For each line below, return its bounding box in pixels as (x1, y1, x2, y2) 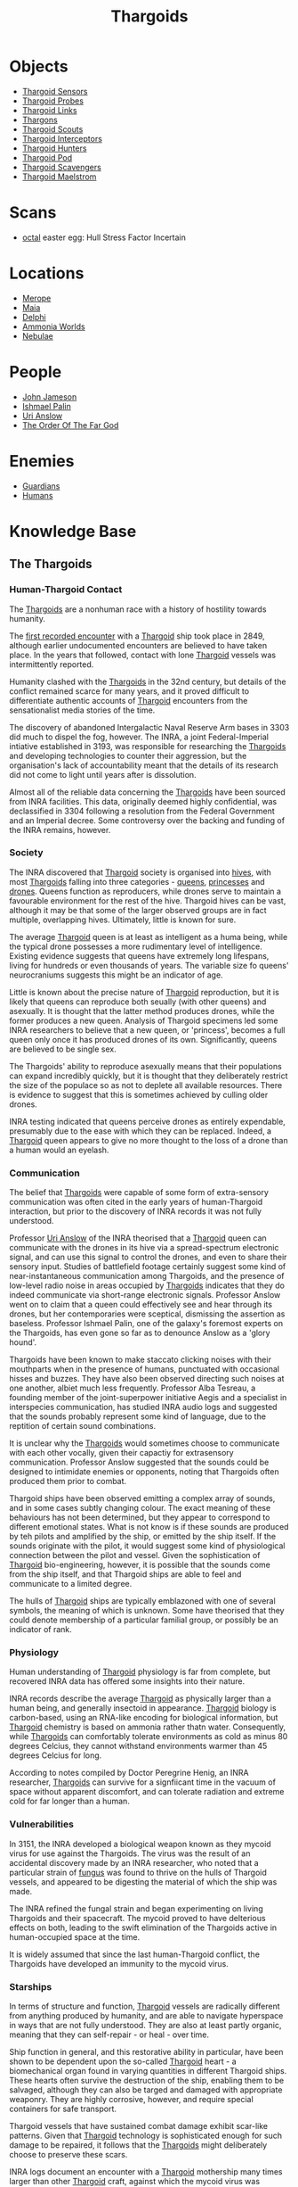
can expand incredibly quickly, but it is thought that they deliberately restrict (9, 1070, 288, 1081)
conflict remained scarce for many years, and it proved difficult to (9, 685, 250, 697)
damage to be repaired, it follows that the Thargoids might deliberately (9, 2140, 268, 2150)
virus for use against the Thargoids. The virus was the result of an (9, 1848, 251, 1859)
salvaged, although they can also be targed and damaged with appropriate (9, 2084, 283, 2095)
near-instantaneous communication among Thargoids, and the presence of (9, 1271, 285, 1282)
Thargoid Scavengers (21, 161, 102, 172)
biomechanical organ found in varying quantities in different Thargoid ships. (9, 2066, 287, 2076)
